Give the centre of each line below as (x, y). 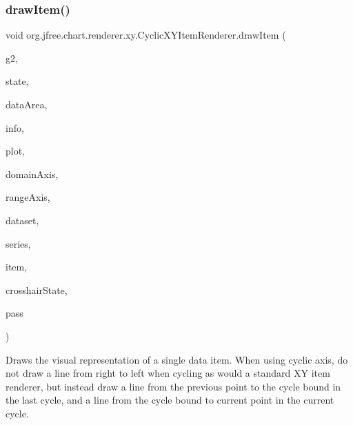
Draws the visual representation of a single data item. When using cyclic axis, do (177, 359)
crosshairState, (37, 289)
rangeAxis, (28, 197)
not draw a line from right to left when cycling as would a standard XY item (168, 373)
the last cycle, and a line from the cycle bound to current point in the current (170, 400)
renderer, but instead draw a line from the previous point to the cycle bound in (173, 386)
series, (18, 243)
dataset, (22, 220)
